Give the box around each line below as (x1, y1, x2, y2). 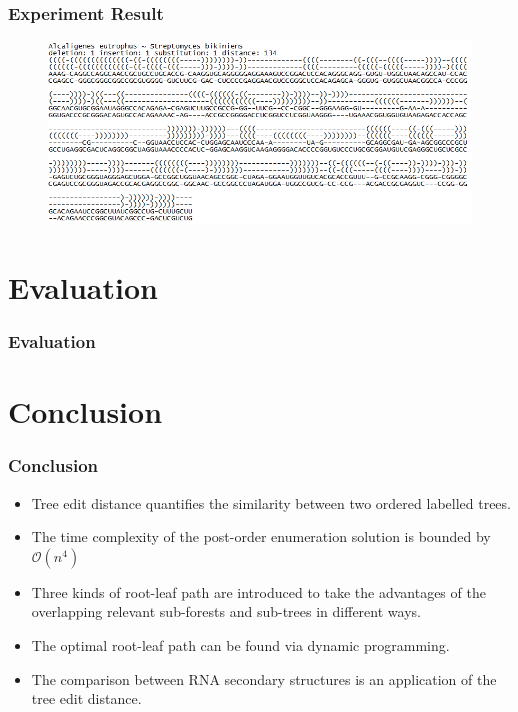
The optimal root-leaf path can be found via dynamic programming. (31, 634, 450, 655)
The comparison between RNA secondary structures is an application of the (31, 668, 497, 689)
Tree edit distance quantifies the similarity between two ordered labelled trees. (31, 492, 511, 513)
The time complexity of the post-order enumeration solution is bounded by (31, 526, 491, 547)
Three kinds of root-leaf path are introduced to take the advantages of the (31, 581, 486, 602)
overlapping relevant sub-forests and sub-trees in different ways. (31, 601, 421, 622)
